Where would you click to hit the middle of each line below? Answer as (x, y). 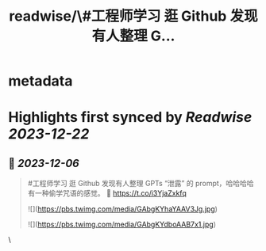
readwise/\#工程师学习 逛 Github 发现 (133, 16)
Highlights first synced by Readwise (130, 118)
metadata (40, 81)
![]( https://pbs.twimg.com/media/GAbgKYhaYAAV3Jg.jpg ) (123, 209)
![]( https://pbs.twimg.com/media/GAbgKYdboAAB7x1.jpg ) (122, 224)
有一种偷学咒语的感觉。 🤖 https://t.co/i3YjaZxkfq (107, 193)
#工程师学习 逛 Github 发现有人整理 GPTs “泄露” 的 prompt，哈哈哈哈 (141, 184)
